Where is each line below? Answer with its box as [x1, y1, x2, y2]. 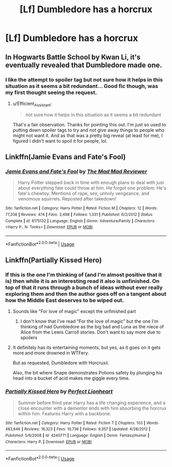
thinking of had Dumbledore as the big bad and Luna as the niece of [20, 324, 164, 330]
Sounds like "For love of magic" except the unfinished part [12, 308, 136, 315]
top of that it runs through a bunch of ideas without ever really [5, 284, 163, 291]
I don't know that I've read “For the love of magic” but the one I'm [20, 318, 159, 324]
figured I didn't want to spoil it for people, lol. [12, 138, 107, 144]
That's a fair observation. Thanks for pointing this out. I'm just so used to [12, 121, 166, 127]
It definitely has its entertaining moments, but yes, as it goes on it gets [12, 344, 161, 351]
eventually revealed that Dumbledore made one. [5, 60, 162, 70]
